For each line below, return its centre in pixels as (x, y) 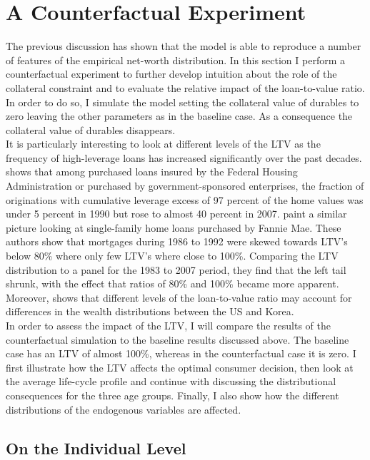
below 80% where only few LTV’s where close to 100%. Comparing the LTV (172, 256)
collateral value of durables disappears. (91, 129)
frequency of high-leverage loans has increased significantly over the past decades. (184, 157)
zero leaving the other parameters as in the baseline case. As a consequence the (179, 116)
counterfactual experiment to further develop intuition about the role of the (171, 74)
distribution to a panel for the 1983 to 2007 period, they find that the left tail (176, 269)
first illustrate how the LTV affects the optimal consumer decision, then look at (180, 367)
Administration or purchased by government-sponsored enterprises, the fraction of (185, 186)
